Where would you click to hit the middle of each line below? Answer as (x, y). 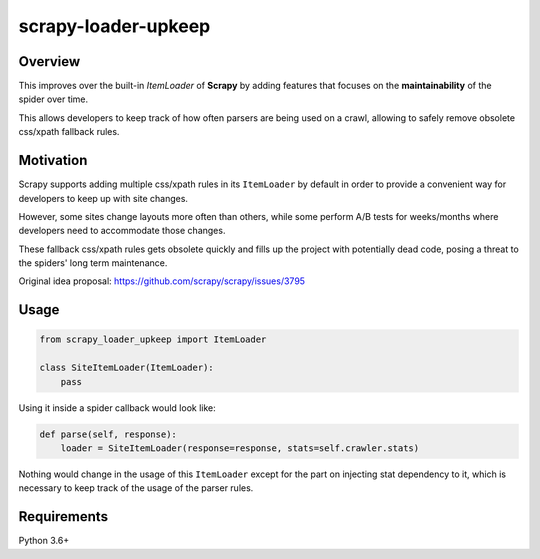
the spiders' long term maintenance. (93, 263)
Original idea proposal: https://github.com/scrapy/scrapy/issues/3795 (161, 281)
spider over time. (53, 99)
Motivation (53, 160)
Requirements (63, 516)
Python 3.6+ (44, 541)
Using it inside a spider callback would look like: (117, 407)
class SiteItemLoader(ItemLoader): (126, 368)
